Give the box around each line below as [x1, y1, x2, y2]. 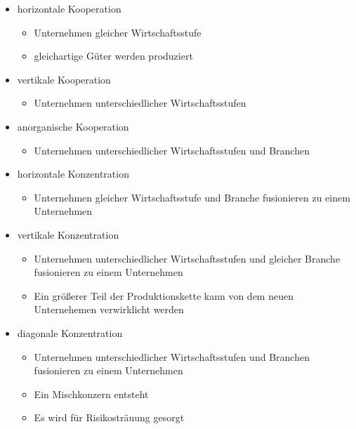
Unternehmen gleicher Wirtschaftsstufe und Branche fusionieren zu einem [34, 190, 350, 204]
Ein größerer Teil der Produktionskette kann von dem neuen [34, 288, 294, 303]
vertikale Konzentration [17, 227, 119, 242]
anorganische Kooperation [17, 119, 129, 133]
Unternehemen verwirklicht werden [34, 302, 184, 317]
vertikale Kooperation [17, 72, 111, 86]
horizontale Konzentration [17, 166, 129, 181]
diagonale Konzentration [17, 325, 123, 340]
